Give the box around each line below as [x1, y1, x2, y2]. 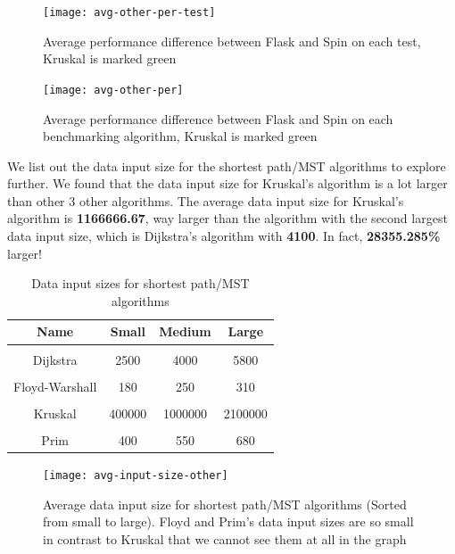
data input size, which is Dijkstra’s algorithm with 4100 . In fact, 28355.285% [7, 227, 441, 245]
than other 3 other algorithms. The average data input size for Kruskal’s [7, 191, 404, 210]
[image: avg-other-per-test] [43, 6, 216, 19]
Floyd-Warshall [13, 376, 97, 395]
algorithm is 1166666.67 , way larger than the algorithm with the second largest [7, 209, 448, 227]
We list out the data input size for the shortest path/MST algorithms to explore [7, 156, 446, 175]
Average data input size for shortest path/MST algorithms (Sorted [43, 494, 407, 513]
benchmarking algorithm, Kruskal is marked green [43, 127, 318, 145]
